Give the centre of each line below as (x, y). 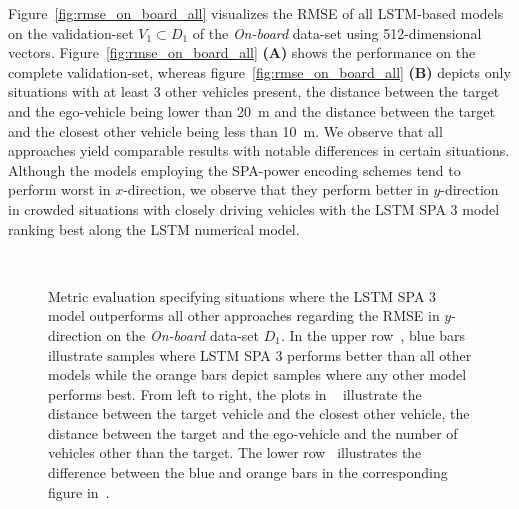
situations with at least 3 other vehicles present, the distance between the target (254, 91)
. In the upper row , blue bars (373, 334)
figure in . (79, 491)
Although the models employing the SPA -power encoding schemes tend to (234, 169)
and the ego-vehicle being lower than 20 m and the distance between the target (252, 110)
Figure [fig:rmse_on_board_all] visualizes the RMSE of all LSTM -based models (256, 13)
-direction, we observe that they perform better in (276, 189)
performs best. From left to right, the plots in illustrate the (235, 393)
